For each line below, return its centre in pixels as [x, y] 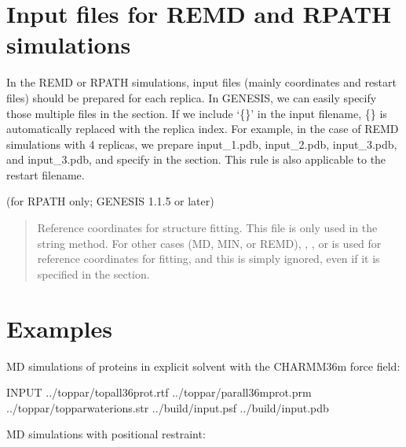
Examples [59, 328]
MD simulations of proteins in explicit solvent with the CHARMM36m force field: [203, 366]
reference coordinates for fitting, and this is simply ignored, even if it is [208, 259]
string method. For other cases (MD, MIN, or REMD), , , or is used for [209, 243]
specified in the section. [93, 273]
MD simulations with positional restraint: [106, 434]
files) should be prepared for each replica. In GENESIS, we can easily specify [192, 97]
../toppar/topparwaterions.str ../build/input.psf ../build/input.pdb [168, 407]
